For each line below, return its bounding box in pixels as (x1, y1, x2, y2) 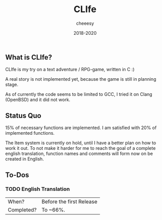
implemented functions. (5, 130, 55, 136)
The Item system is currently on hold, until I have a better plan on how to (5, 140, 156, 146)
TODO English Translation (5, 186, 70, 193)
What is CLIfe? (5, 53, 52, 62)
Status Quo (5, 111, 42, 120)
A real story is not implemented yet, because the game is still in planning (5, 76, 156, 82)
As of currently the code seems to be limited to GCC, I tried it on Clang (5, 91, 153, 97)
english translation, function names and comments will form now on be (5, 150, 153, 157)
